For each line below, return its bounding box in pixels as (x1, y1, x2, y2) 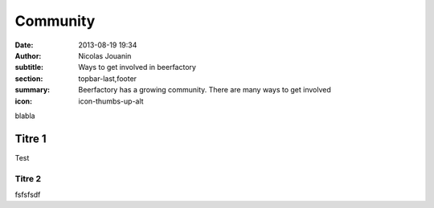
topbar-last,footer (78, 73, 137, 84)
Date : (14, 40, 34, 50)
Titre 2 (14, 173, 42, 184)
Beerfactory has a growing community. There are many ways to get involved (78, 85, 331, 95)
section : (14, 73, 43, 84)
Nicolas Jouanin (78, 51, 132, 60)
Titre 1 (14, 132, 47, 145)
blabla (14, 111, 35, 120)
